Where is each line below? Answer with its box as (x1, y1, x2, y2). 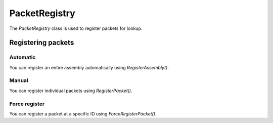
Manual (9, 77, 29, 84)
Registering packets (9, 38, 74, 47)
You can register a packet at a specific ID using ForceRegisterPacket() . (9, 110, 157, 116)
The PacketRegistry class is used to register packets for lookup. (9, 25, 143, 31)
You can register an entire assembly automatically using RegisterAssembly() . (9, 64, 169, 70)
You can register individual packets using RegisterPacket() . (9, 88, 132, 94)
